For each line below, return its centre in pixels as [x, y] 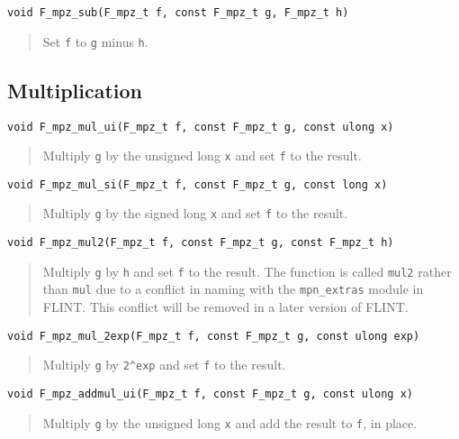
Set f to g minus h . [95, 41]
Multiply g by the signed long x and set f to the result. [195, 213]
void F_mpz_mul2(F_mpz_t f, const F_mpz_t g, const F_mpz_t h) [201, 243]
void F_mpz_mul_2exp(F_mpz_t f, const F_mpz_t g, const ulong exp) [214, 336]
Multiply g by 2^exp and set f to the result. [164, 365]
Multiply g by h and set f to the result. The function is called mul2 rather [247, 271]
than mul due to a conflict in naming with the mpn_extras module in [233, 289]
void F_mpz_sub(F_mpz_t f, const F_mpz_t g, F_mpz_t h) [178, 13]
